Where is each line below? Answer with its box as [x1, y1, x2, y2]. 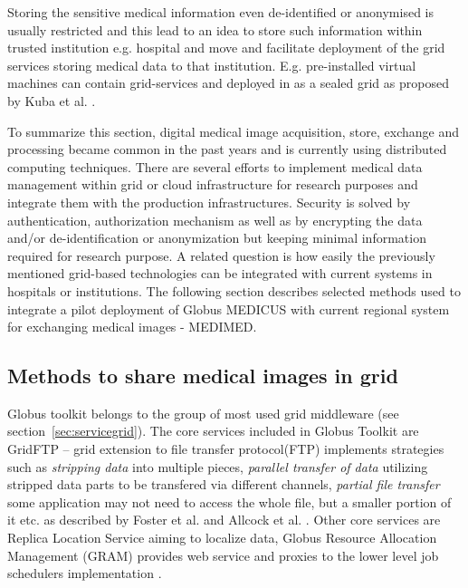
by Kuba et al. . [7, 91, 96, 110]
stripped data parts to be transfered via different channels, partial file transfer [7, 475, 440, 494]
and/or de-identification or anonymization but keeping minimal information [7, 228, 426, 247]
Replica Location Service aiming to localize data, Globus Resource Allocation [7, 528, 437, 547]
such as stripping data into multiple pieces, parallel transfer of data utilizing [7, 457, 428, 476]
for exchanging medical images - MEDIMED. [7, 317, 257, 336]
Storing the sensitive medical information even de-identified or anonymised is [7, 3, 434, 21]
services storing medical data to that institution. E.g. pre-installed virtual [7, 55, 416, 74]
